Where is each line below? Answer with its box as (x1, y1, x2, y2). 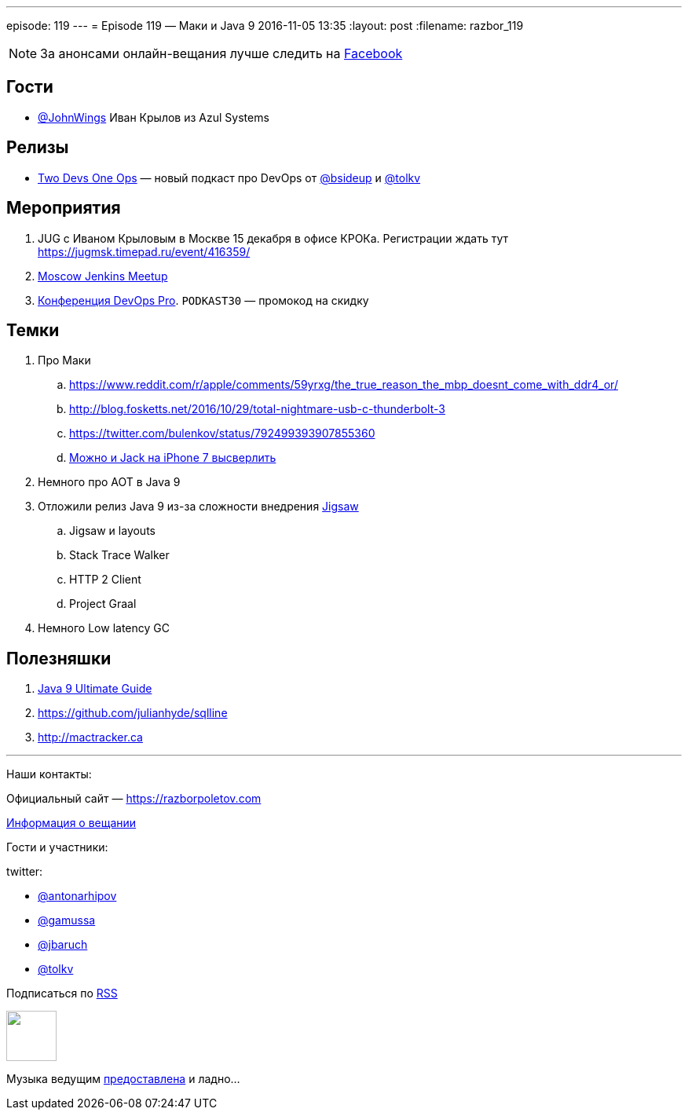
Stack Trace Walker (69, 548, 170, 562)
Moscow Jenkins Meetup (38, 269, 168, 283)
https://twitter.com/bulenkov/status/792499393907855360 (69, 426, 375, 441)
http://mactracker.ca (38, 730, 143, 745)
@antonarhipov (38, 889, 117, 903)
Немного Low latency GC (38, 621, 170, 635)
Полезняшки (6, 648, 112, 668)
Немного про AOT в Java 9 (38, 475, 181, 489)
